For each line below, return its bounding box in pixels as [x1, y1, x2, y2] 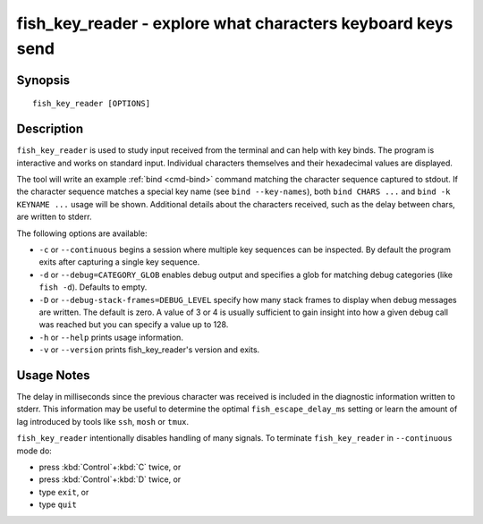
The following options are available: [16, 228, 148, 239]
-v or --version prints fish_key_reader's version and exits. [38, 344, 260, 355]
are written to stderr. [16, 211, 92, 223]
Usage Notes [16, 368, 90, 383]
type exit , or [38, 486, 89, 497]
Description [16, 122, 84, 137]
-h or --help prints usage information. [38, 332, 183, 342]
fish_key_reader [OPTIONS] [32, 98, 151, 109]
